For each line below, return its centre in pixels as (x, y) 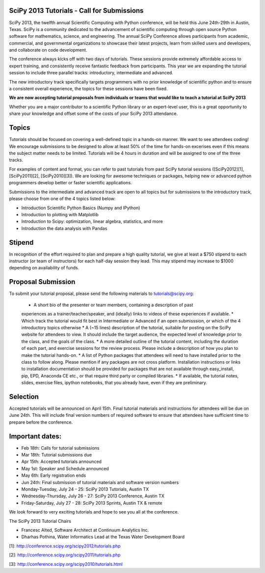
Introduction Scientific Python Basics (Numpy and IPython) (81, 208)
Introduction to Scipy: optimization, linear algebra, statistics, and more (92, 222)
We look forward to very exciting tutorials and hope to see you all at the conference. (94, 512)
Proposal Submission (42, 282)
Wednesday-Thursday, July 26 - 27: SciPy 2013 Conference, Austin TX (93, 496)
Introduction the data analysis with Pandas (64, 228)
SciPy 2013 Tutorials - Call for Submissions (76, 11)
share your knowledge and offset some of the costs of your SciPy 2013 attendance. (93, 114)
